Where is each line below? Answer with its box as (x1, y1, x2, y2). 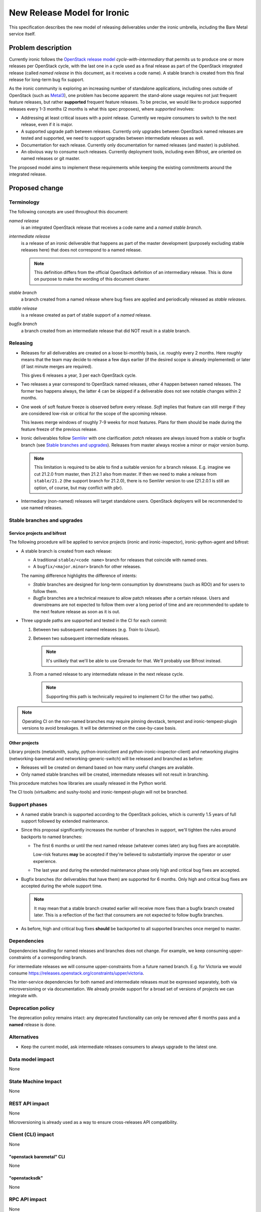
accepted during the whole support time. (21, 883, 102, 889)
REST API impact (9, 1100, 49, 1107)
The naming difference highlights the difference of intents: (21, 573, 137, 578)
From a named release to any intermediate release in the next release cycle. (33, 671, 184, 677)
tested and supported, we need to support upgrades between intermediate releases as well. (21, 135, 204, 141)
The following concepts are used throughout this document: (9, 209, 129, 215)
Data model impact (9, 1056, 55, 1063)
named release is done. (9, 1021, 57, 1027)
